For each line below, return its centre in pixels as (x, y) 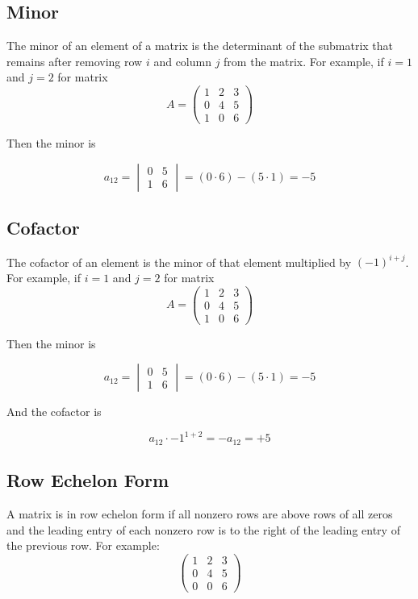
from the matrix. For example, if (304, 61)
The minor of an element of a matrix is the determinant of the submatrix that (200, 46)
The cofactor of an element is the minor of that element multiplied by (179, 262)
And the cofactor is (54, 412)
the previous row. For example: (83, 545)
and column (182, 61)
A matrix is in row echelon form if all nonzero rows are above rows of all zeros (200, 514)
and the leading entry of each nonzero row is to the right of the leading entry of (203, 529)
